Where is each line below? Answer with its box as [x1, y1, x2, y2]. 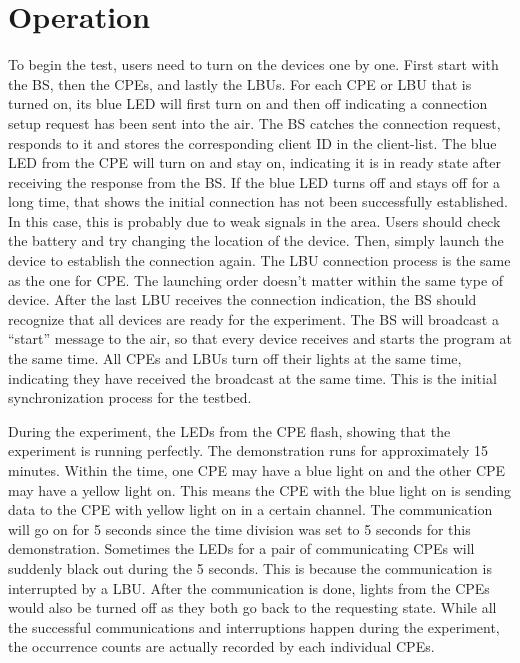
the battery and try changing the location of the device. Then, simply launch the [8, 230, 504, 251]
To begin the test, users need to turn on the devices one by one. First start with [8, 54, 499, 75]
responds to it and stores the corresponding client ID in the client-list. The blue [8, 132, 497, 153]
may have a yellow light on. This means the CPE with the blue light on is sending [8, 479, 512, 500]
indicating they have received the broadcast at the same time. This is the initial [8, 367, 497, 388]
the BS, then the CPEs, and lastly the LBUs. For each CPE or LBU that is [8, 73, 472, 94]
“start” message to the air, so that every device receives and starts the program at [8, 328, 512, 349]
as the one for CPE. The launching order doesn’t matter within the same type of [8, 269, 504, 290]
